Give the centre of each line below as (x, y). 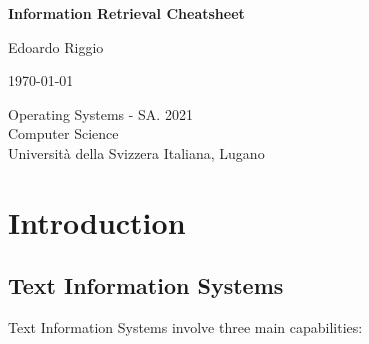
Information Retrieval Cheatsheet (126, 13)
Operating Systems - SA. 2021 (100, 113)
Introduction (97, 221)
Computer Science (63, 133)
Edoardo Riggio (56, 46)
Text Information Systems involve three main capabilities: (185, 327)
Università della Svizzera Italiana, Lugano (136, 152)
